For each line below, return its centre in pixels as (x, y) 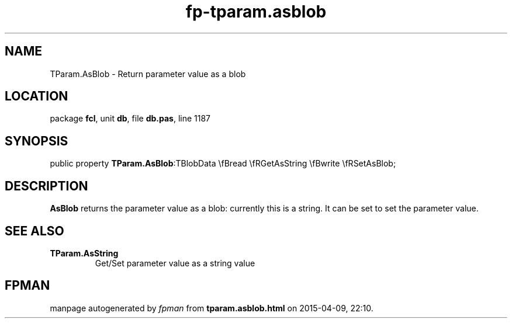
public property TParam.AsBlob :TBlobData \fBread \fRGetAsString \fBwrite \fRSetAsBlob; (223, 164)
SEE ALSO (34, 231)
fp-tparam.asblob (256, 12)
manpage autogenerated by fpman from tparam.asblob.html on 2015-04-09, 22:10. (212, 308)
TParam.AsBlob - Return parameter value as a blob (148, 74)
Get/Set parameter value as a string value (175, 263)
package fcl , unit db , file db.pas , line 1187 (130, 119)
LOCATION (37, 96)
